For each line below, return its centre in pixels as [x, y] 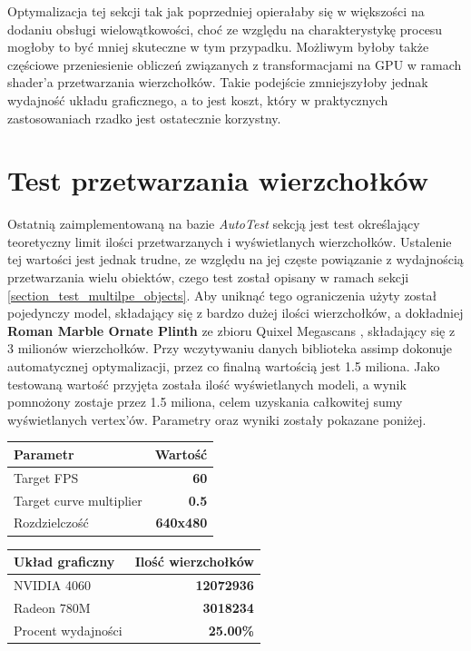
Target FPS [46, 477]
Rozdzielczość [51, 523]
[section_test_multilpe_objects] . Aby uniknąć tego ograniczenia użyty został [222, 295]
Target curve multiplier [78, 500]
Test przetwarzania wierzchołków [218, 180]
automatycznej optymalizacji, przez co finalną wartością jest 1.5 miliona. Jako [224, 366]
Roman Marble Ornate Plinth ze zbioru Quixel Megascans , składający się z [231, 330]
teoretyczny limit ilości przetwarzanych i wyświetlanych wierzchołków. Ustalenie [230, 241]
